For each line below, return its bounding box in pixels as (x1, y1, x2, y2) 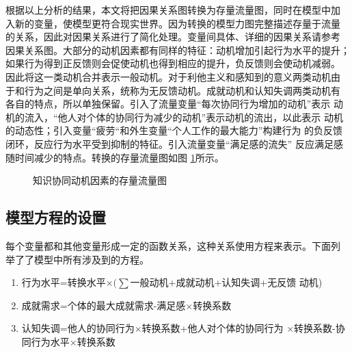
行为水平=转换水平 (21, 275, 106, 289)
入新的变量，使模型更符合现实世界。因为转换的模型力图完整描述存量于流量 (5, 16, 340, 30)
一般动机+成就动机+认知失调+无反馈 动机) (130, 275, 323, 289)
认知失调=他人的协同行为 (21, 321, 135, 335)
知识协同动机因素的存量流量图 (33, 173, 167, 187)
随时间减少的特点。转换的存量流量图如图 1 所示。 (5, 150, 224, 164)
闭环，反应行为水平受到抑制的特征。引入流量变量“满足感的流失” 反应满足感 (5, 136, 343, 151)
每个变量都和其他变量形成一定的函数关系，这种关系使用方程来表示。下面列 (5, 238, 340, 252)
